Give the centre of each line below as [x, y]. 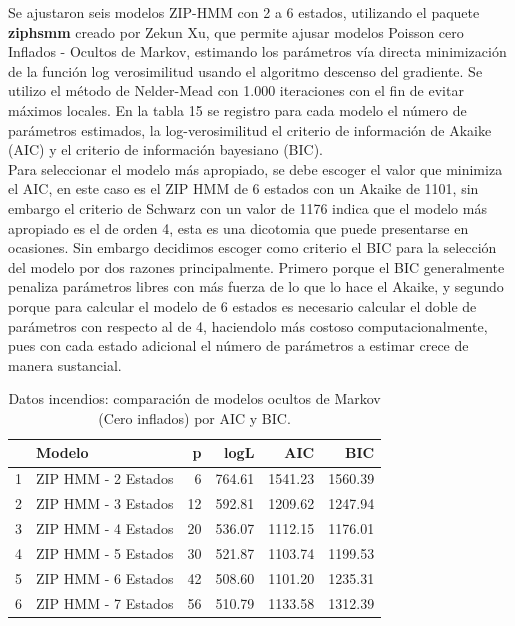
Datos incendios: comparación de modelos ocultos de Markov [194, 398]
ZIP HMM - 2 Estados [105, 478]
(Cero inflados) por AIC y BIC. [194, 417]
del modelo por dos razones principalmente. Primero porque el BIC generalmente [256, 266]
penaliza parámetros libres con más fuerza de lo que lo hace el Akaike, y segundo [256, 286]
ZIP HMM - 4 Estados [105, 528]
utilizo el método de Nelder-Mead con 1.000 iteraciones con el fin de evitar [236, 90]
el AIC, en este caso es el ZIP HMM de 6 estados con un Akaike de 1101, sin [243, 188]
